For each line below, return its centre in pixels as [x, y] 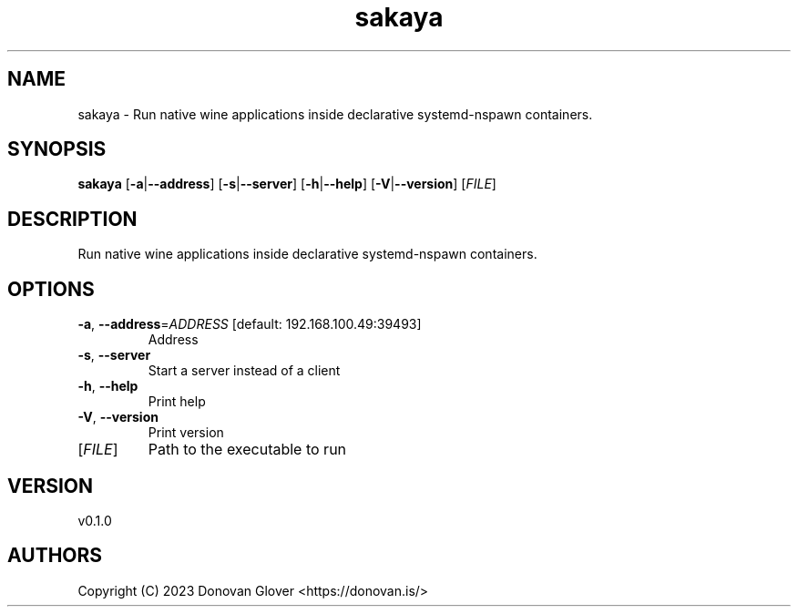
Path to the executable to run [247, 450]
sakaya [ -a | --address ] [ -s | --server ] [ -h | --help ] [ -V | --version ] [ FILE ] [287, 184]
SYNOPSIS [57, 149]
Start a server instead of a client [244, 371]
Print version [186, 433]
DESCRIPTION [72, 219]
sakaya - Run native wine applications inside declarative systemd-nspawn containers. [335, 114]
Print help [177, 402]
